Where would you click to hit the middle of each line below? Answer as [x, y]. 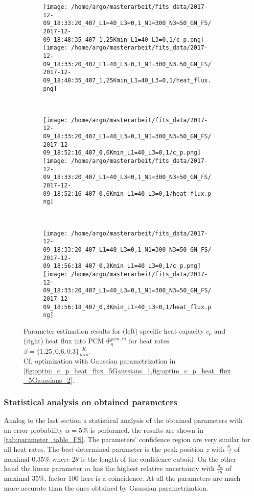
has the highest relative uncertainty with [154, 468]
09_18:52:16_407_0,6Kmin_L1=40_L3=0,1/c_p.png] [122, 153]
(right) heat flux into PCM [64, 341]
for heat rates [149, 341]
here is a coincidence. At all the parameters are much [161, 478]
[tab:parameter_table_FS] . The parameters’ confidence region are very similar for [127, 439]
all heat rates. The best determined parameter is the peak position [104, 449]
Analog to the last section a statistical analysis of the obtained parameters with [123, 420]
